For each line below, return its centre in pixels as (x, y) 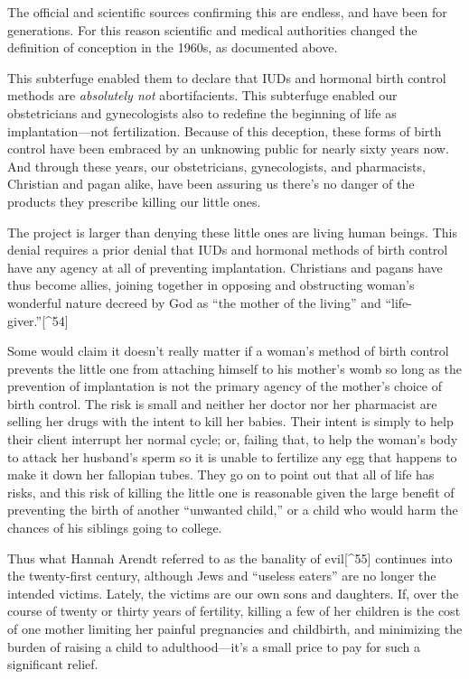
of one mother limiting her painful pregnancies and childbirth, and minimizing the (235, 628)
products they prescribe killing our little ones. (134, 201)
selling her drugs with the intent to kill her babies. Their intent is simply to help (230, 421)
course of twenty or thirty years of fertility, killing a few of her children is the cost (234, 611)
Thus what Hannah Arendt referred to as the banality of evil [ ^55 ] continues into (230, 558)
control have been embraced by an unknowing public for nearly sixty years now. (228, 149)
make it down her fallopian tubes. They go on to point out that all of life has (221, 474)
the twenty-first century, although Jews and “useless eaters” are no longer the (222, 576)
